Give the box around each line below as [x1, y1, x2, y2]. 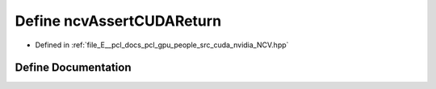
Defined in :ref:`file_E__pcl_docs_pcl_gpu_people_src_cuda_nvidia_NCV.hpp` [35, 40, 289, 50]
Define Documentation [15, 61, 132, 75]
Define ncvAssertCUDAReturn [15, 12, 222, 30]
